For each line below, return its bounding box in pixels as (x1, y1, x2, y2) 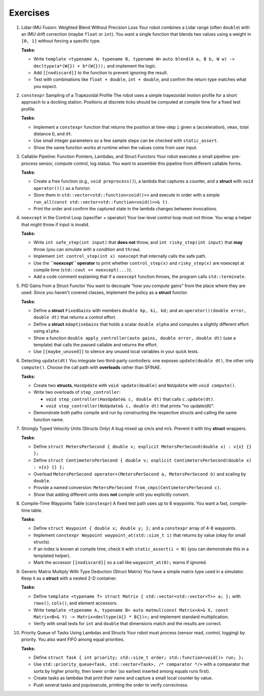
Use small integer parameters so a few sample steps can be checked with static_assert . (33, 137, 219, 144)
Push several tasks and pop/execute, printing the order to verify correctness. (33, 682, 189, 688)
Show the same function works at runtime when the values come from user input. (33, 144, 198, 150)
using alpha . (33, 328, 61, 334)
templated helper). (33, 553, 71, 559)
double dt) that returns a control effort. (33, 314, 117, 320)
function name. (33, 416, 64, 423)
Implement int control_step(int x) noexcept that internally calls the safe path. (33, 253, 207, 259)
